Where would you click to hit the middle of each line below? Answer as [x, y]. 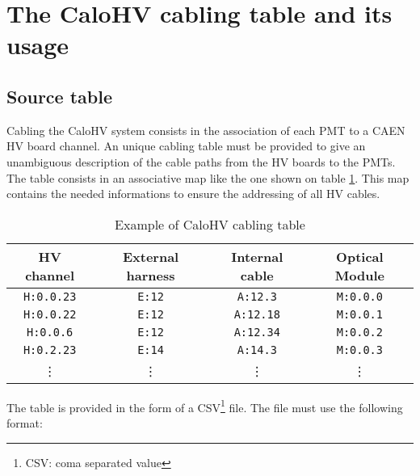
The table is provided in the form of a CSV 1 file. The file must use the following [205, 406]
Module [359, 275]
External [151, 256]
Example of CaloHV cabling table [210, 224]
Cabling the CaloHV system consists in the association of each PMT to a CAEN [206, 130]
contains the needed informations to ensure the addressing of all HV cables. [193, 194]
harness [151, 275]
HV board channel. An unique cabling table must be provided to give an [186, 146]
